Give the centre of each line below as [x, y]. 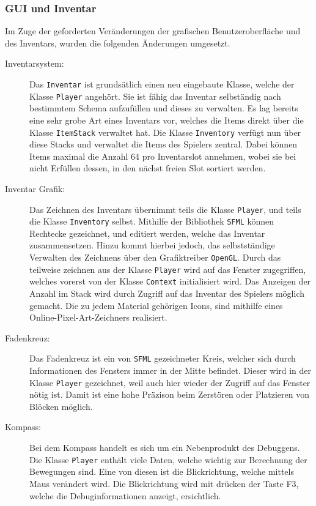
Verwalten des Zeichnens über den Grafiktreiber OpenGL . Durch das [155, 257]
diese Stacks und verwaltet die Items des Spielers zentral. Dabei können [164, 144]
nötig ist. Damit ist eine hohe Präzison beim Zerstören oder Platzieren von [170, 394]
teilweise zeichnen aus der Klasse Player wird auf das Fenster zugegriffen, [168, 269]
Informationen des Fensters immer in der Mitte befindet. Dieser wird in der [171, 370]
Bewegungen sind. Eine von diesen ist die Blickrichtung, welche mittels [162, 471]
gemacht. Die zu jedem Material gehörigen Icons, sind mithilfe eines [156, 305]
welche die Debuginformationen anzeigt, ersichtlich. [125, 495]
